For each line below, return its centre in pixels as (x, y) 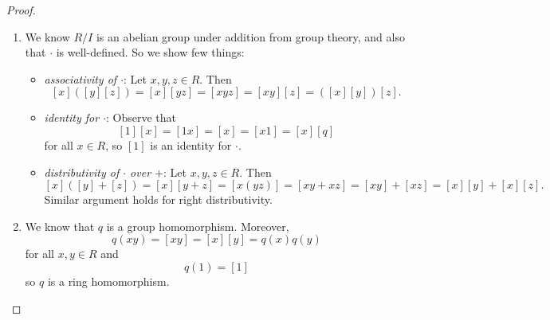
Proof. (21, 10)
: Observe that (141, 117)
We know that (60, 226)
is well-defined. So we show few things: (150, 52)
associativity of (81, 78)
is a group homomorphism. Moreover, (198, 226)
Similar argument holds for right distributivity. (158, 199)
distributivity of (82, 172)
